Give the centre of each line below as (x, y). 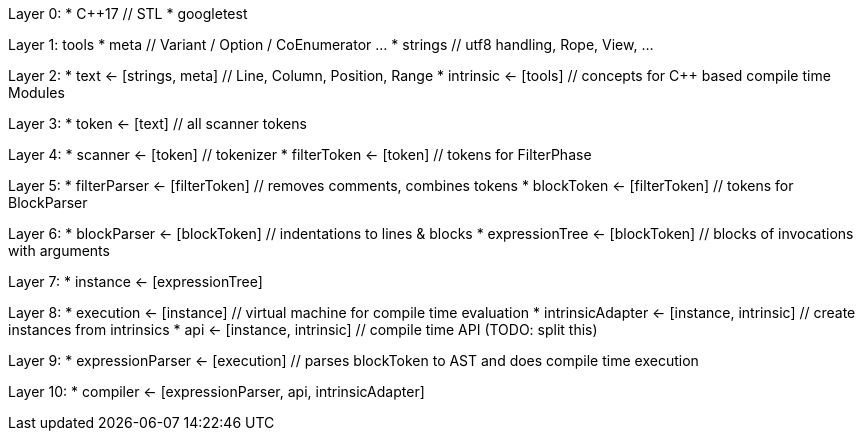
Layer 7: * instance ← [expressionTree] (135, 281)
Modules (36, 92)
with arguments (59, 250)
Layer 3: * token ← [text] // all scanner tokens (157, 123)
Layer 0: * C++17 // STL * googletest (128, 13)
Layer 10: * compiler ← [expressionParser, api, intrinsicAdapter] (216, 391)
